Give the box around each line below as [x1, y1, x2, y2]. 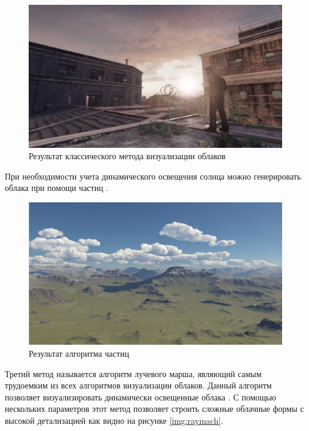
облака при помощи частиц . [5, 181, 109, 194]
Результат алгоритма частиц [29, 347, 129, 359]
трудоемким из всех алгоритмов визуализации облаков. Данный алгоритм [5, 379, 272, 391]
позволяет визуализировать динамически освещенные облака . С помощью [5, 390, 276, 403]
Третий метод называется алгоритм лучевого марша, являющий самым [5, 367, 262, 380]
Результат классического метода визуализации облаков [29, 150, 226, 162]
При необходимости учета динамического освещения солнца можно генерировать [5, 169, 301, 182]
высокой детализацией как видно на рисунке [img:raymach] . [5, 414, 224, 426]
